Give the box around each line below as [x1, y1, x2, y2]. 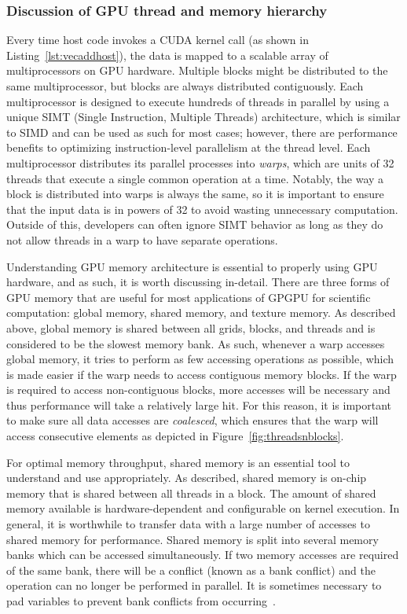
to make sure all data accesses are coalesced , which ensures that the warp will [6, 412, 379, 428]
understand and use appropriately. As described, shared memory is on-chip [6, 469, 367, 486]
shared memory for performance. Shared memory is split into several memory [6, 531, 379, 547]
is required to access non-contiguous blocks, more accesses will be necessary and [6, 381, 390, 398]
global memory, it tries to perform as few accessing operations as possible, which [6, 351, 394, 367]
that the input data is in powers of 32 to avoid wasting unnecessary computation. [6, 200, 398, 217]
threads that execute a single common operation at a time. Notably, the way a [6, 170, 384, 186]
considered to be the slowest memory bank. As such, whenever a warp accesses [6, 335, 385, 351]
